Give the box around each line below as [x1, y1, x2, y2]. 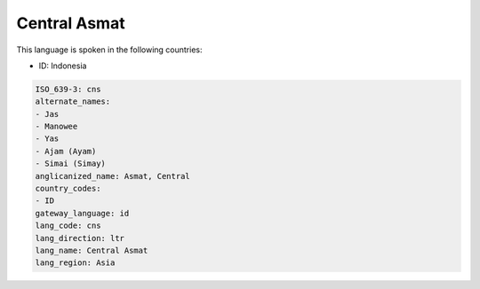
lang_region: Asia [35, 258, 116, 268]
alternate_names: [35, 97, 111, 106]
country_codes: [35, 184, 101, 194]
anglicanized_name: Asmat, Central [35, 171, 190, 181]
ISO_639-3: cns [35, 84, 101, 94]
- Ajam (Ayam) [35, 146, 97, 156]
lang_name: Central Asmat [35, 246, 148, 255]
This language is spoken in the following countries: [16, 44, 203, 55]
